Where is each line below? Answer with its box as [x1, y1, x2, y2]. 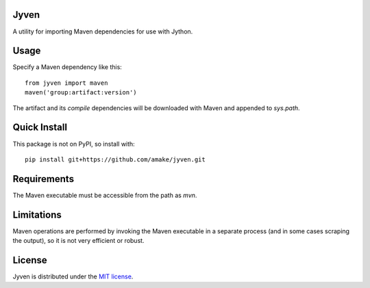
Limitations [12, 209, 62, 220]
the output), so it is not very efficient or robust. [12, 237, 145, 245]
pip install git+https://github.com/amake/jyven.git [25, 155, 206, 163]
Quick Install [12, 122, 68, 133]
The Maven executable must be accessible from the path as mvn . [12, 191, 197, 199]
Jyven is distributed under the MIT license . [12, 272, 134, 280]
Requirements [12, 173, 75, 185]
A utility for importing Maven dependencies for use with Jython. [12, 27, 193, 36]
